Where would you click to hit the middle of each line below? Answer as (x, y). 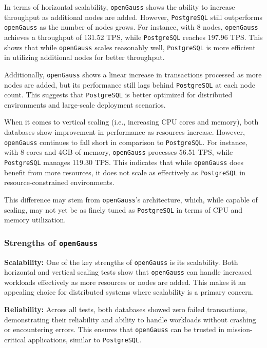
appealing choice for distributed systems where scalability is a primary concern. (129, 292)
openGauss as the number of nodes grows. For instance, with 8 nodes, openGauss (131, 27)
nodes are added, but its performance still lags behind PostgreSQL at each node (130, 84)
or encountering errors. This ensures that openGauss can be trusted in (115, 329)
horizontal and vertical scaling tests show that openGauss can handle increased (128, 272)
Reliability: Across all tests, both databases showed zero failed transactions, (126, 309)
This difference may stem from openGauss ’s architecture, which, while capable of (131, 199)
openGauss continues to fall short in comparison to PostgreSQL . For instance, (126, 142)
